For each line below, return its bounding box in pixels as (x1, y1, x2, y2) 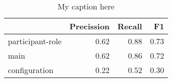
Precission (69, 20, 110, 32)
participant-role (8, 35, 62, 47)
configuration (8, 64, 54, 76)
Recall (117, 20, 142, 32)
